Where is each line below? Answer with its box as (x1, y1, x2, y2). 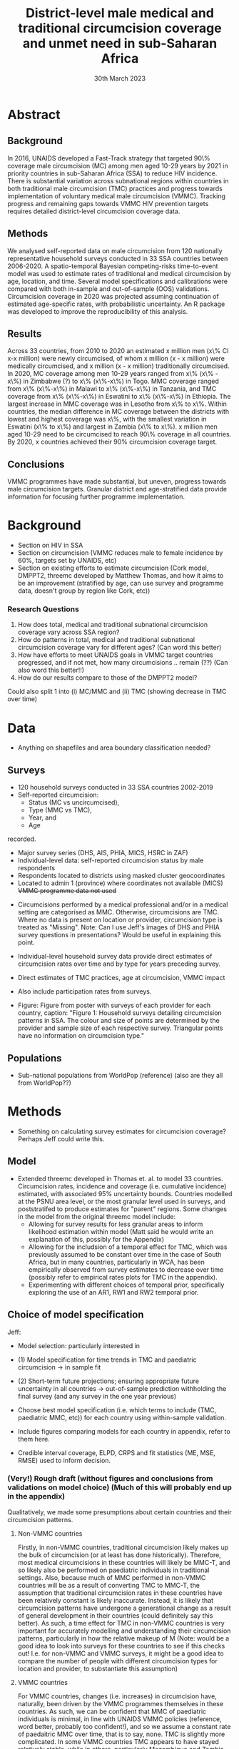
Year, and (28, 813, 57, 822)
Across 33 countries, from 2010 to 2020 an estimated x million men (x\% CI (7, 347, 229, 355)
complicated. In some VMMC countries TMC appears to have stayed (17, 1737, 220, 1745)
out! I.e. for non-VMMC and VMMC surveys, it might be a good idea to (17, 1649, 224, 1658)
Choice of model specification (7, 1309, 144, 1321)
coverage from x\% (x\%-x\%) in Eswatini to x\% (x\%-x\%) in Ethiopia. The (7, 392, 231, 401)
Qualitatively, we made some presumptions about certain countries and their (7, 1507, 232, 1516)
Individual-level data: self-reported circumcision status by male (17, 856, 204, 865)
